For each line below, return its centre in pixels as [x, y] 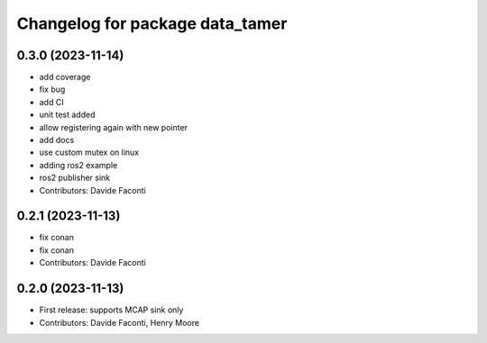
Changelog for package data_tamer [152, 23]
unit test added [67, 115]
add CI [51, 102]
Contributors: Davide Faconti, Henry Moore [119, 322]
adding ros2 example [78, 165]
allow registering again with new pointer [114, 127]
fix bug [52, 89]
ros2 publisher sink [75, 178]
